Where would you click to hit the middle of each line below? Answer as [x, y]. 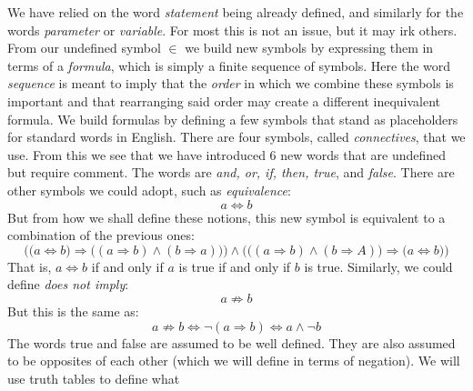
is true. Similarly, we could [378, 266]
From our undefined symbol [84, 48]
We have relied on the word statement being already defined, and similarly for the [236, 12]
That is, [30, 266]
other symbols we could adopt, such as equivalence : [149, 190]
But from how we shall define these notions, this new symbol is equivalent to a [226, 217]
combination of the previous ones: [101, 235]
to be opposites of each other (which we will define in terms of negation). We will [234, 361]
